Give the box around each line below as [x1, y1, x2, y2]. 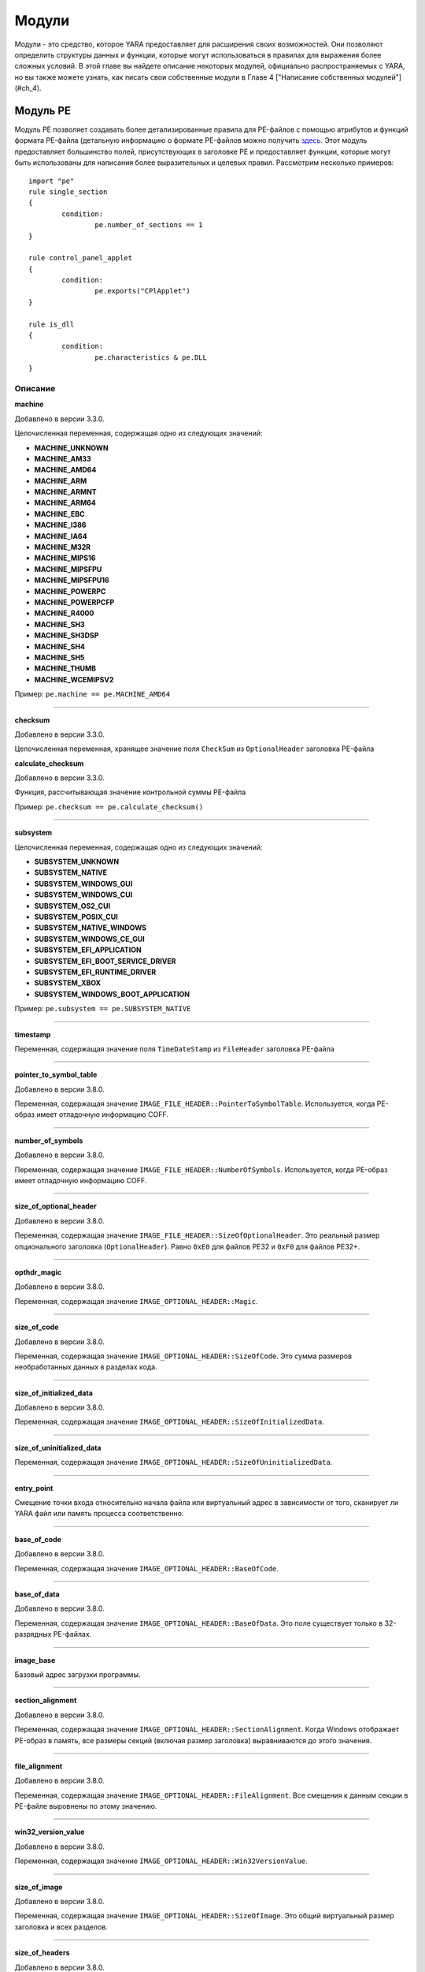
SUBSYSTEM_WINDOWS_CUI [34, 890, 133, 899]
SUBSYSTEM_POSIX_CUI [34, 912, 118, 921]
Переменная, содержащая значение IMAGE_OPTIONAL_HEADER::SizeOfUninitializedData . [14, 1458, 333, 1467]
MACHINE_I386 [34, 521, 87, 530]
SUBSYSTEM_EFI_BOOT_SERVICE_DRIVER [34, 956, 176, 965]
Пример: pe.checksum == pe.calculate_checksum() [14, 801, 204, 812]
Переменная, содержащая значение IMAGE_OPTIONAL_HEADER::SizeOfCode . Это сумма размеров [14, 1351, 353, 1361]
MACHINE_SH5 [34, 652, 85, 662]
